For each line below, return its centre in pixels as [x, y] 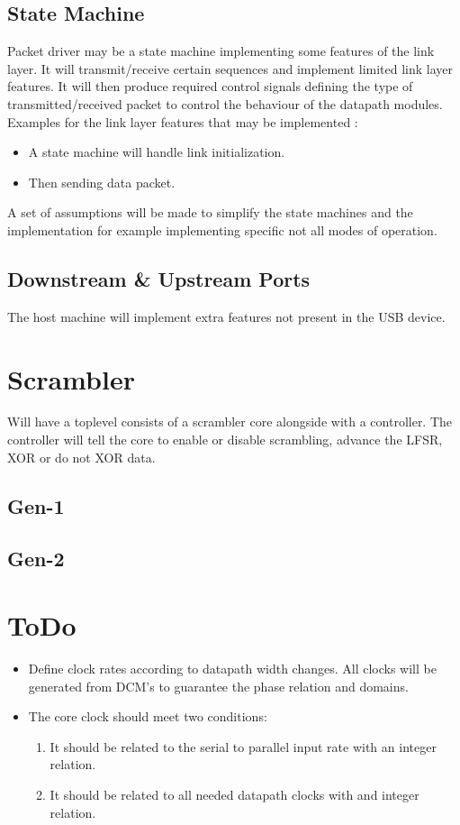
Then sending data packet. [102, 182]
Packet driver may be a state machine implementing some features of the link [221, 51]
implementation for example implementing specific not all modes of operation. [222, 229]
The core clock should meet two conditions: [148, 716]
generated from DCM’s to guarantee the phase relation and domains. [218, 686]
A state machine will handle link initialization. [157, 152]
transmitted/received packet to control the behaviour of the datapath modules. [225, 103]
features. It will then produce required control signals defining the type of [210, 86]
